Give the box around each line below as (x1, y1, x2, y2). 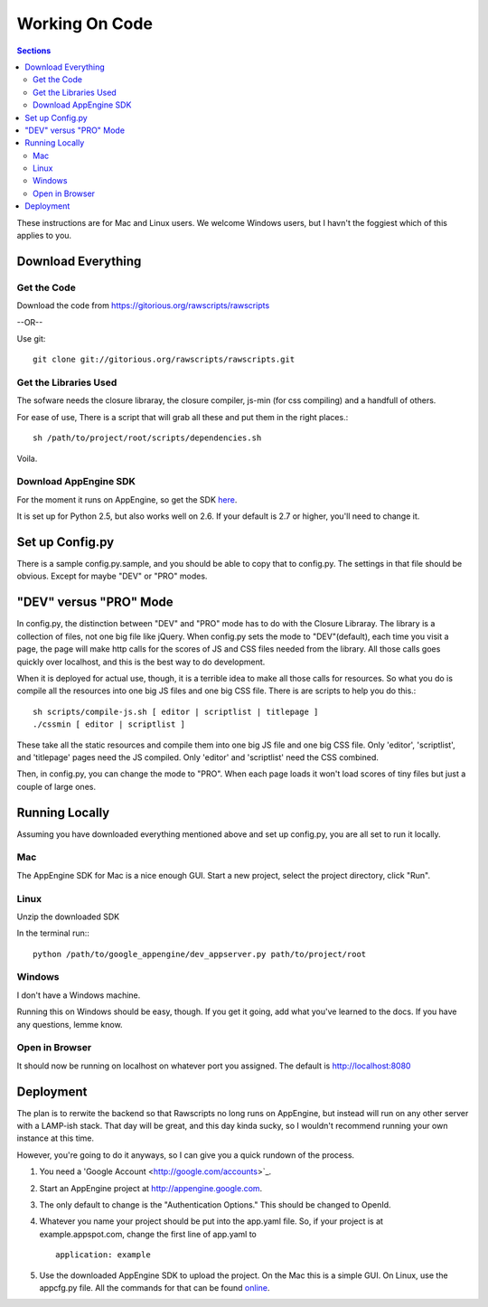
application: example (55, 1250, 151, 1260)
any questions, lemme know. (16, 1019, 123, 1030)
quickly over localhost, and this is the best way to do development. (16, 656, 266, 667)
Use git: (16, 333, 46, 343)
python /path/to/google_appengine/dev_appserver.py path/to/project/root (33, 949, 367, 959)
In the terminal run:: (16, 927, 90, 939)
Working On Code (16, 14, 154, 33)
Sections (16, 45, 52, 56)
